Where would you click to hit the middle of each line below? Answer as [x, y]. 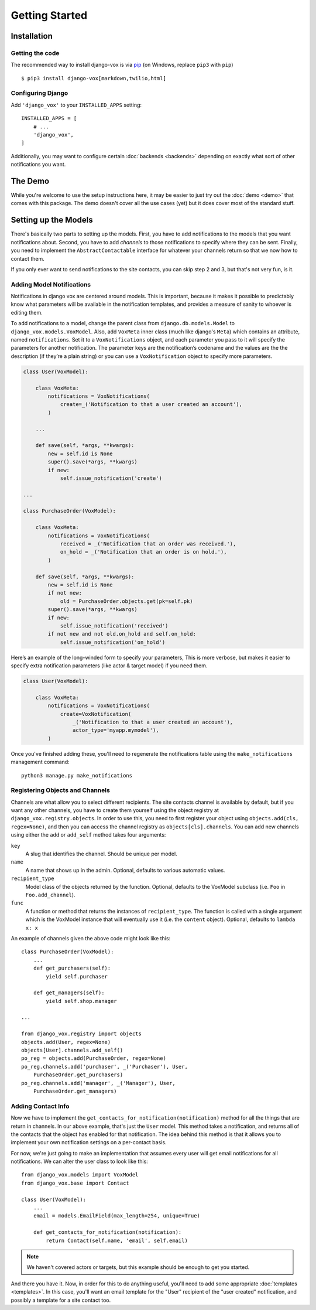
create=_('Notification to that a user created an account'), [151, 405]
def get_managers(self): [69, 993]
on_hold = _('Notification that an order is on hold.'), [143, 552]
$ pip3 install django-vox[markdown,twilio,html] [94, 78]
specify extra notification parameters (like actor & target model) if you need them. [109, 666]
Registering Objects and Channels [61, 790]
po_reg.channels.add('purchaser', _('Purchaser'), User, [105, 1067]
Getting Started [49, 15]
